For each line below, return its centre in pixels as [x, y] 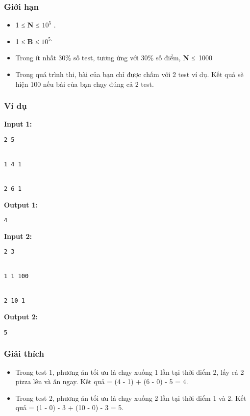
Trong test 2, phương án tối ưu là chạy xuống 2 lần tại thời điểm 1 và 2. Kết [131, 398]
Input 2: [18, 236]
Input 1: [18, 124]
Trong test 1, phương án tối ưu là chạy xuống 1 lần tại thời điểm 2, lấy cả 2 [130, 372]
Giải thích [24, 353]
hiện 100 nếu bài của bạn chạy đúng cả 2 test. [85, 84]
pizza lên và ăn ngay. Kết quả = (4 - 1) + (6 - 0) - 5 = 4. [102, 381]
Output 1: [21, 204]
